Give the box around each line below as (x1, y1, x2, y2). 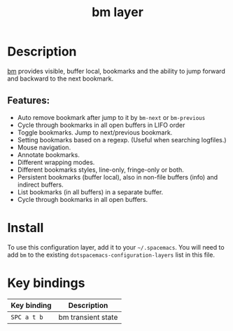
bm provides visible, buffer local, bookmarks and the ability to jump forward (7, 67, 225, 75)
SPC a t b (10, 313, 43, 321)
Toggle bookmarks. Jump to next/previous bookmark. (17, 128, 173, 137)
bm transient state (58, 312, 118, 322)
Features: (7, 95, 50, 107)
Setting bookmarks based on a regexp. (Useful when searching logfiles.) (17, 135, 227, 144)
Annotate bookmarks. (17, 150, 80, 158)
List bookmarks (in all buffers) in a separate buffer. (17, 187, 164, 196)
